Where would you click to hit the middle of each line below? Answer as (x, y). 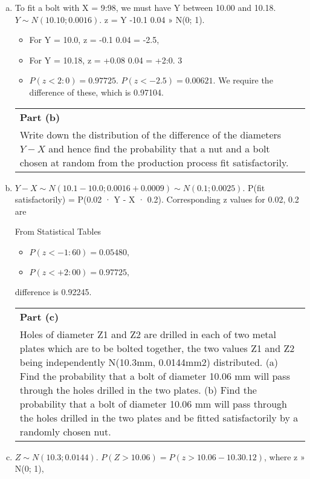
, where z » (285, 456)
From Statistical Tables (58, 231)
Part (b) (40, 117)
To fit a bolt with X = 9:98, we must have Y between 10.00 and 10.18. (145, 7)
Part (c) (39, 316)
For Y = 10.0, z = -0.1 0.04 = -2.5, (94, 40)
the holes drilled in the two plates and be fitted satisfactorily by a (159, 417)
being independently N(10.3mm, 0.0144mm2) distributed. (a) (149, 362)
